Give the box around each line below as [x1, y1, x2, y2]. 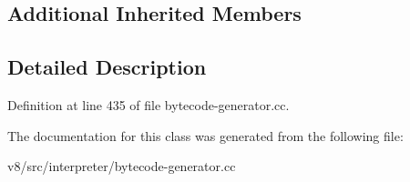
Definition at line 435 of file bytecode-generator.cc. [7, 95, 290, 114]
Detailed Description [7, 53, 207, 81]
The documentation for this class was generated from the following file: [7, 126, 404, 145]
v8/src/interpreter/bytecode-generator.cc [7, 157, 236, 176]
